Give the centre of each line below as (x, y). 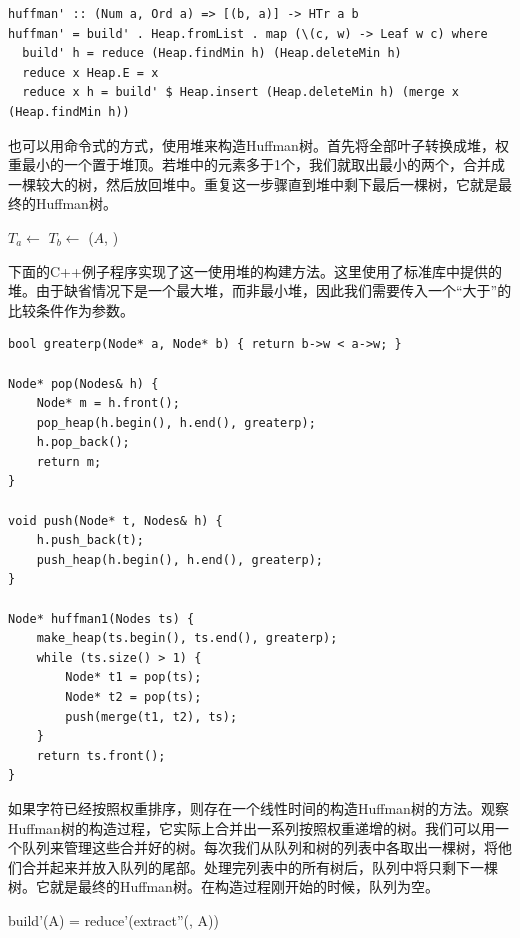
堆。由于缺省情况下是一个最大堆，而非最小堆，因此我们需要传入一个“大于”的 (260, 290)
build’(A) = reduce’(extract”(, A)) (113, 919)
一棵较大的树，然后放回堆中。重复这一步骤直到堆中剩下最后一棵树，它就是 (253, 183)
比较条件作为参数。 (71, 309)
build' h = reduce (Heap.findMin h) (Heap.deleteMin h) (212, 53)
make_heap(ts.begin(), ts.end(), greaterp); (187, 638)
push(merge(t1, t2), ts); (151, 716)
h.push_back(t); (90, 540)
